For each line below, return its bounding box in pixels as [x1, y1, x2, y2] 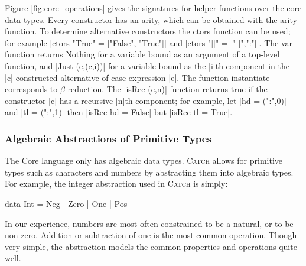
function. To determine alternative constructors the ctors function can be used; [5, 25, 291, 37]
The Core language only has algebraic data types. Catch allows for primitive [5, 154, 282, 167]
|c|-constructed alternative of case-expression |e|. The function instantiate [5, 71, 270, 83]
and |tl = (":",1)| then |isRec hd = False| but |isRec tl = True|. [5, 106, 233, 118]
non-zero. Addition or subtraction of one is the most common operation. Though [5, 229, 297, 241]
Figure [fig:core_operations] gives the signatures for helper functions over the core [5, 2, 302, 14]
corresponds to [5, 83, 58, 95]
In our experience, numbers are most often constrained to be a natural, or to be [5, 217, 294, 229]
